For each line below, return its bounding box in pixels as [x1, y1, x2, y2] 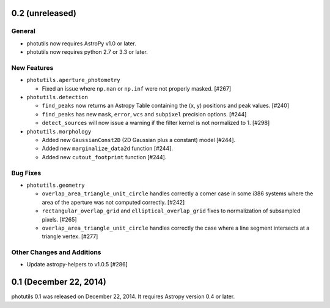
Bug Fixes [11, 168, 42, 177]
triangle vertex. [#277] [42, 233, 98, 240]
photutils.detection [26, 94, 89, 101]
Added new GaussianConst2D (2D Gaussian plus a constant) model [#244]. [42, 137, 236, 144]
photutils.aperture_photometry [26, 77, 120, 84]
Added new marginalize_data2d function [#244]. [42, 145, 174, 152]
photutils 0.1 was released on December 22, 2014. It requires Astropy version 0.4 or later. [11, 293, 235, 300]
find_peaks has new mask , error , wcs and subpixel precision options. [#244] [42, 110, 247, 118]
